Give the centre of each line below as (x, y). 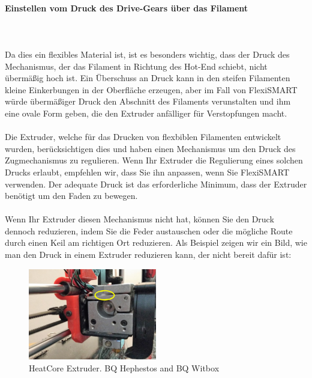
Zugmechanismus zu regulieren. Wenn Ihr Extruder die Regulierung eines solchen (154, 160)
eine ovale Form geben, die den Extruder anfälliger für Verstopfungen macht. (146, 113)
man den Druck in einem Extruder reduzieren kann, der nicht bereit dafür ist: (148, 255)
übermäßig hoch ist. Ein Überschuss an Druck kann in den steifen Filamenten (148, 78)
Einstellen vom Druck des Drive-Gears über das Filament (127, 8)
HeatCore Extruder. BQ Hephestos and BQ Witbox (124, 367)
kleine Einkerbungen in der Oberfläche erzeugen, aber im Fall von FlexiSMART (151, 89)
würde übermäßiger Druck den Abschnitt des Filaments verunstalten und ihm (148, 101)
